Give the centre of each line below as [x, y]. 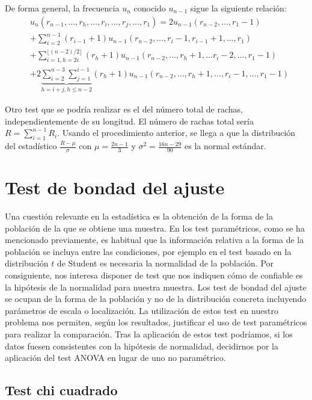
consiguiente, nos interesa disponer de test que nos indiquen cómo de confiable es [154, 275]
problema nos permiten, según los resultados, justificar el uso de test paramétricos [156, 322]
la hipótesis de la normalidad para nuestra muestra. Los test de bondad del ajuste [156, 287]
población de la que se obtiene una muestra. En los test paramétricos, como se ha [155, 228]
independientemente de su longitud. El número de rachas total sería [129, 121]
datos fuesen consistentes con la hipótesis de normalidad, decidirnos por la [142, 346]
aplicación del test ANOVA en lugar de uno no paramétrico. [115, 358]
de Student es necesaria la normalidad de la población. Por [165, 263]
